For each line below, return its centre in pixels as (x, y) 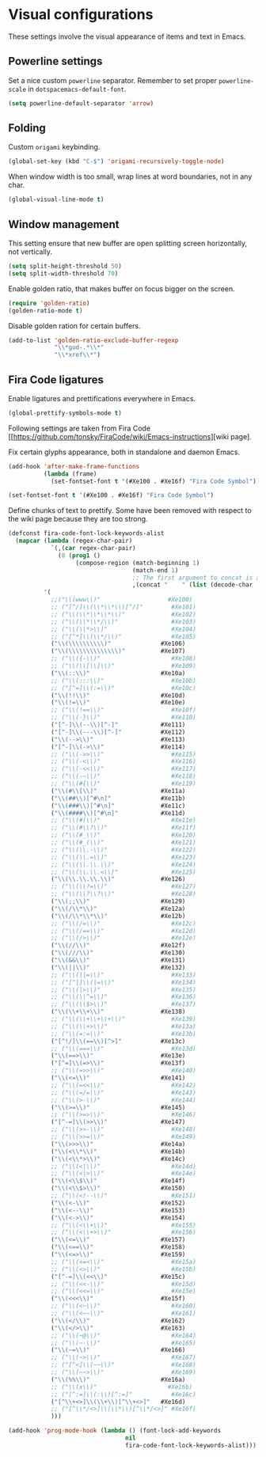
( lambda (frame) (70, 474)
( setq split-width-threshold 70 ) (63, 273)
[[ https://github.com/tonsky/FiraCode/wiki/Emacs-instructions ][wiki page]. (130, 436)
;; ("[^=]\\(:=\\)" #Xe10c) (123, 688)
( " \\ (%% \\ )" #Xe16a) (118, 1379)
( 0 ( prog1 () (80, 556)
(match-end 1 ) (155, 570)
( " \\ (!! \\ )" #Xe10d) (118, 695)
